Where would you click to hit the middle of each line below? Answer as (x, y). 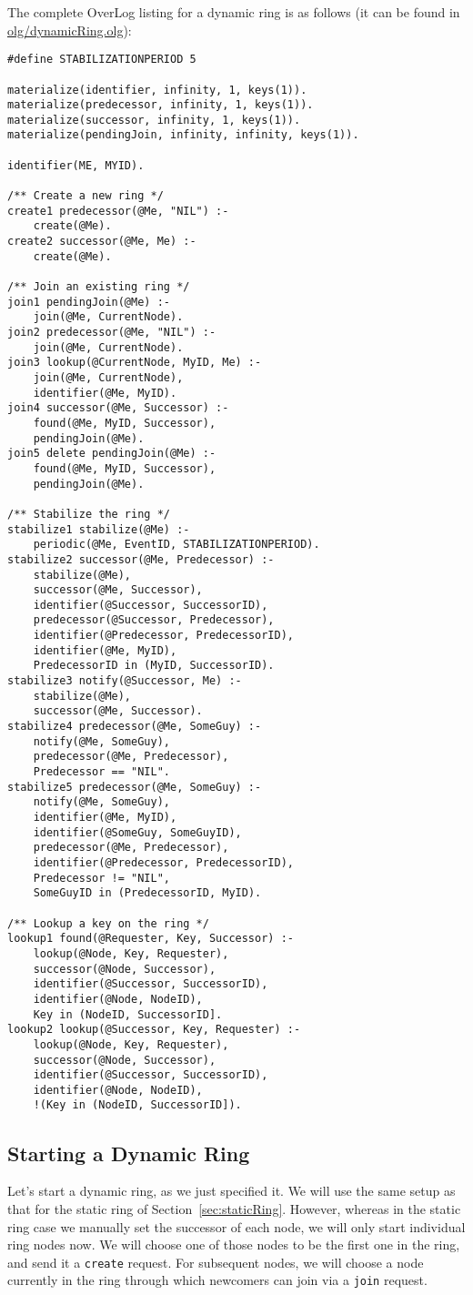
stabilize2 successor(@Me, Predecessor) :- (141, 559)
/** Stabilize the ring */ (89, 514)
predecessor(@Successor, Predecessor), (154, 620)
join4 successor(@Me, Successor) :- (118, 408)
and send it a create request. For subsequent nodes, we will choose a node (216, 1262)
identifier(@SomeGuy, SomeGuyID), (137, 832)
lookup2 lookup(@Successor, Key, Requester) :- (154, 1030)
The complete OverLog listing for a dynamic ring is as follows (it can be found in (234, 12)
